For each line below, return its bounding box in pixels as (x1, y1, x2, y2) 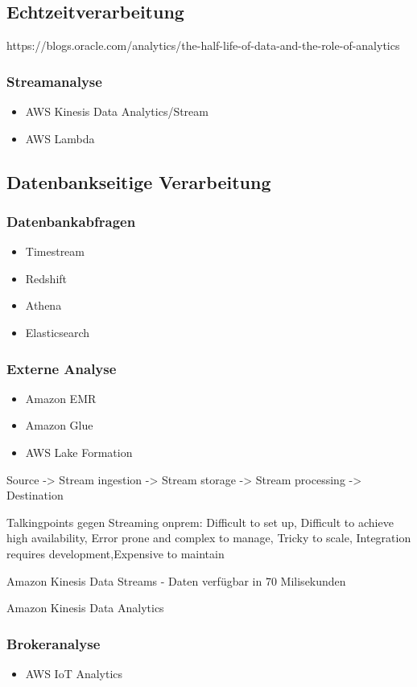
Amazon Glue (25, 417, 93, 434)
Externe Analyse (6, 358, 117, 378)
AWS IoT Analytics (25, 664, 123, 681)
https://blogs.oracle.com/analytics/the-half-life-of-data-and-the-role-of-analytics (6, 37, 400, 54)
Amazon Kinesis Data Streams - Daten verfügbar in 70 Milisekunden (6, 572, 346, 589)
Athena (25, 297, 62, 314)
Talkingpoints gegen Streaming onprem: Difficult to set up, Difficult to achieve (6, 513, 394, 530)
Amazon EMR (25, 389, 97, 406)
